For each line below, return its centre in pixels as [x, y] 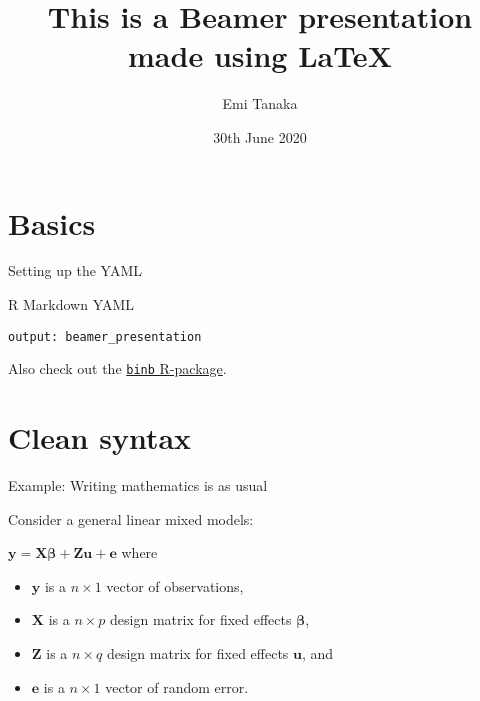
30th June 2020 [260, 136]
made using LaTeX [260, 55]
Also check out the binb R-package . [117, 368]
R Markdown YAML [71, 304]
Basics [52, 222]
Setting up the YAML [75, 270]
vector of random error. [177, 686]
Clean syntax [100, 437]
